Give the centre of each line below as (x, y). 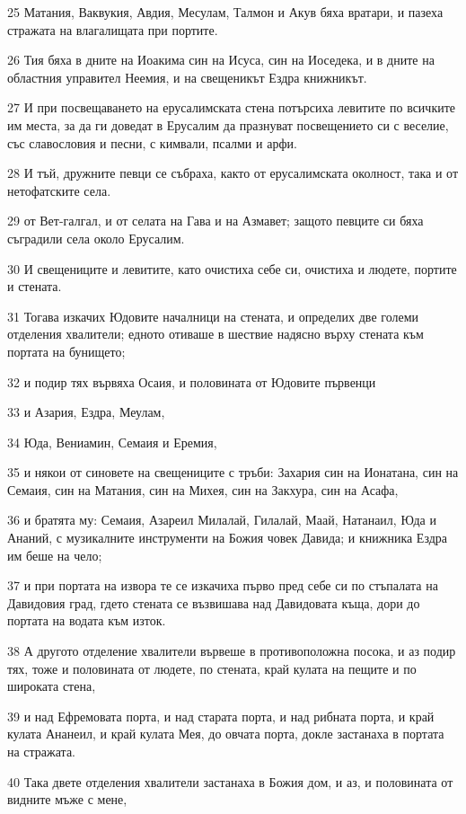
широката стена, (52, 686)
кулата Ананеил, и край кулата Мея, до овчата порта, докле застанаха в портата (226, 734)
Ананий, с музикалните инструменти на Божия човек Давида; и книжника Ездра (228, 538)
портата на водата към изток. (87, 620)
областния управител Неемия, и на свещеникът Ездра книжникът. (187, 77)
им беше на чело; (55, 555)
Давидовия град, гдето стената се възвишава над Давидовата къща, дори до (214, 602)
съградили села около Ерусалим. (96, 238)
